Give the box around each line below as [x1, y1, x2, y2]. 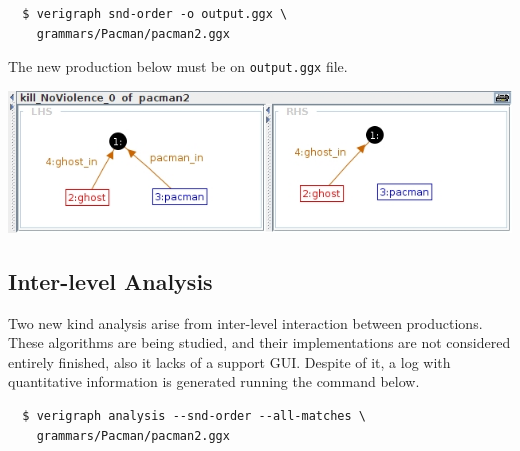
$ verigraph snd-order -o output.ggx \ [22, 7, 288, 21]
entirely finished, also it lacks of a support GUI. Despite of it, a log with [8, 351, 451, 372]
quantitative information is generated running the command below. [8, 371, 420, 392]
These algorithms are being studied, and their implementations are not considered [8, 332, 511, 353]
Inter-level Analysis [8, 265, 213, 296]
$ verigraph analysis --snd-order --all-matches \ [22, 408, 366, 423]
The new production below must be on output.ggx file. [8, 56, 348, 77]
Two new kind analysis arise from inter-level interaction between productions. [8, 312, 483, 333]
